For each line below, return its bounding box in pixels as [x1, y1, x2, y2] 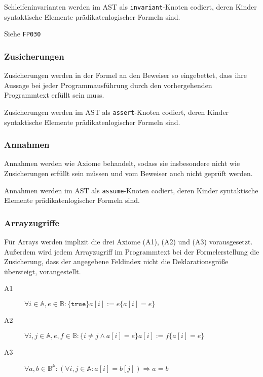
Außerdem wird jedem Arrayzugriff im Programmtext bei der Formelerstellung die [4, 246, 259, 257]
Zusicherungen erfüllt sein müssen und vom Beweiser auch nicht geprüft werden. [4, 167, 253, 178]
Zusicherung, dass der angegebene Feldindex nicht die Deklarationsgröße [4, 256, 229, 267]
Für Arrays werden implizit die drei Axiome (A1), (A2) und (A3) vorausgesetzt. [4, 236, 253, 247]
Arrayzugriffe [4, 216, 60, 229]
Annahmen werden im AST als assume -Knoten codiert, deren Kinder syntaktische [4, 185, 258, 195]
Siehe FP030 [4, 28, 41, 39]
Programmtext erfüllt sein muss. [4, 90, 104, 100]
